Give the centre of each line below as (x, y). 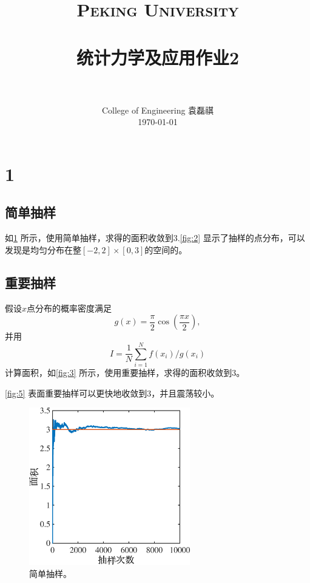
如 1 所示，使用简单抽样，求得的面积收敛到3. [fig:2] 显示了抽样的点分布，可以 (155, 238)
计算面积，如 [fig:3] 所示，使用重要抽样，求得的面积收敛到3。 (125, 372)
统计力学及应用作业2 (158, 57)
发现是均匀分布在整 (43, 249)
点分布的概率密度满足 (69, 308)
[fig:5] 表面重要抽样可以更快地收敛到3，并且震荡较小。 (112, 393)
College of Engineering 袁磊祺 (158, 110)
